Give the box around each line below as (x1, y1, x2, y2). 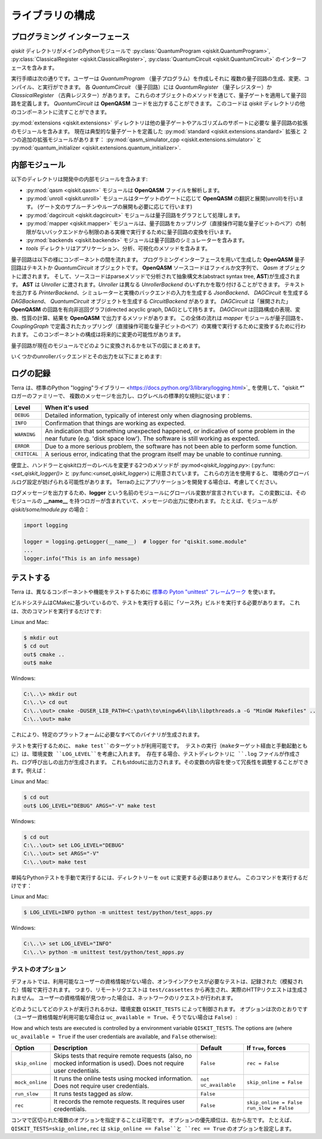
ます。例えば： (11, 766, 48, 774)
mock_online (14, 1079, 47, 1085)
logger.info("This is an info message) (23, 555, 140, 562)
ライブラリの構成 (11, 9, 95, 22)
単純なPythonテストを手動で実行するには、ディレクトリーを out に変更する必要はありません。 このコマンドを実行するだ (11, 874, 308, 881)
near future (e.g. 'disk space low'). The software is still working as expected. (45, 434, 260, 442)
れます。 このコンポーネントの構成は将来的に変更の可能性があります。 (11, 331, 184, 338)
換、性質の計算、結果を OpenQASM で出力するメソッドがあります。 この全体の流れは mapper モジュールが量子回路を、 (11, 314, 307, 321)
